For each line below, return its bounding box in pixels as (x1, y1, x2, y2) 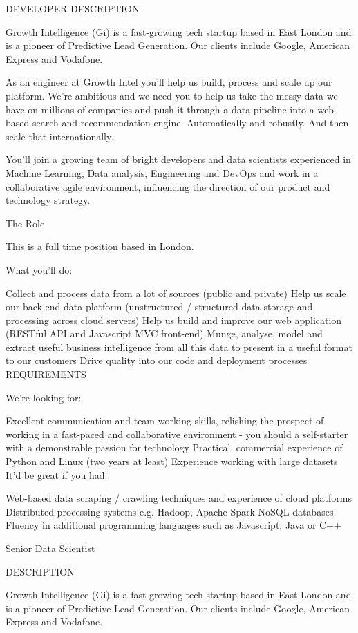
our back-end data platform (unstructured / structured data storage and (6, 299, 313, 314)
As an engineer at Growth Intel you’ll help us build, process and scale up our (6, 75, 332, 89)
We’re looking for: (6, 390, 82, 404)
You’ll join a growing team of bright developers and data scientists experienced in (6, 152, 351, 167)
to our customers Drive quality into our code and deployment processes (6, 353, 308, 368)
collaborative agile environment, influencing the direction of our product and (6, 179, 330, 193)
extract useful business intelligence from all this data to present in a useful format (6, 339, 352, 354)
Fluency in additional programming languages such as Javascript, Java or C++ (6, 518, 342, 532)
